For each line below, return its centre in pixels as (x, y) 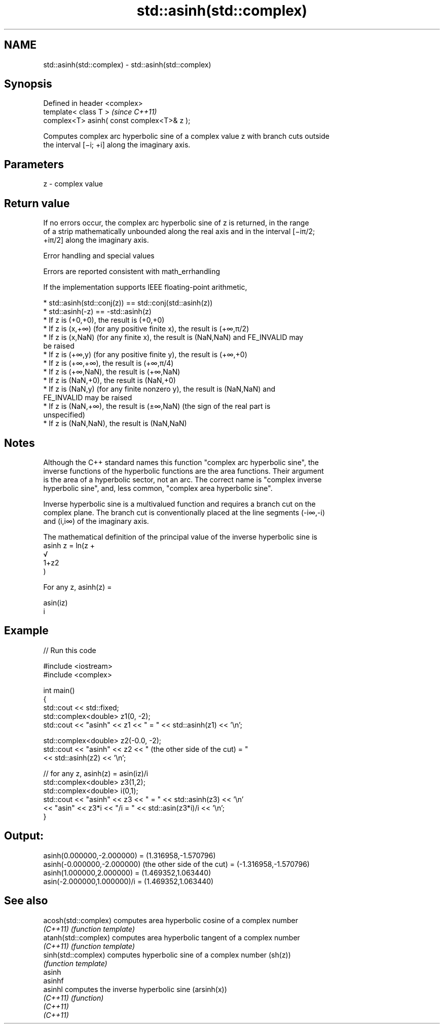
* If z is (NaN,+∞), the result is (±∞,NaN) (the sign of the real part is (157, 406)
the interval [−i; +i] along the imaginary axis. (117, 145)
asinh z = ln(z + (69, 545)
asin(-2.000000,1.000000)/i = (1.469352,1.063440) (128, 881)
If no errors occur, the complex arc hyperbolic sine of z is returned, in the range (176, 223)
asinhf (53, 980)
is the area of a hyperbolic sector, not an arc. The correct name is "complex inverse (182, 479)
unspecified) (64, 415)
